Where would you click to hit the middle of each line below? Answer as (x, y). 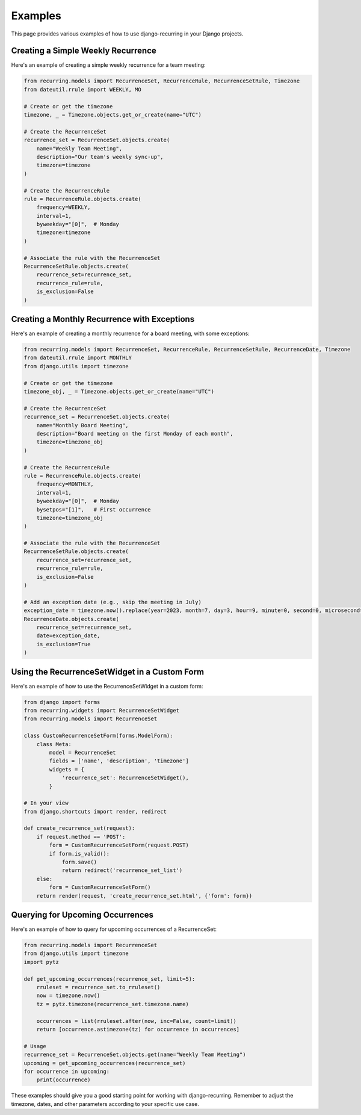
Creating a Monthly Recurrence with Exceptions (103, 319)
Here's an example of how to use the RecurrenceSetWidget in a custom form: (107, 686)
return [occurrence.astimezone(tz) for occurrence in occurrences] (138, 1029)
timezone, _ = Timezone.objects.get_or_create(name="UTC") (113, 115)
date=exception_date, (68, 636)
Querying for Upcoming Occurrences (82, 915)
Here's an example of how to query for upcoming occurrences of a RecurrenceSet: (114, 929)
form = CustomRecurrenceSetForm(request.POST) (119, 845)
